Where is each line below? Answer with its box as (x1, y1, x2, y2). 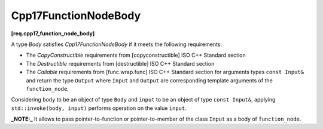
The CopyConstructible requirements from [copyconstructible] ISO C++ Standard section (26, 51, 246, 59)
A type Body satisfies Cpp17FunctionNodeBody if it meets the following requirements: (11, 41, 223, 48)
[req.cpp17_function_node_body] (11, 30, 95, 37)
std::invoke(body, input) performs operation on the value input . (11, 105, 187, 112)
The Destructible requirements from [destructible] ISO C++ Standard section (26, 60, 215, 67)
